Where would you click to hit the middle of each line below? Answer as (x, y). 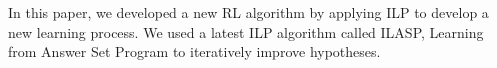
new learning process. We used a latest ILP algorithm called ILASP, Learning (246, 31)
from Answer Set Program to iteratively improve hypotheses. (194, 51)
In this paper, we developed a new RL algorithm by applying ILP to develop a (248, 12)
